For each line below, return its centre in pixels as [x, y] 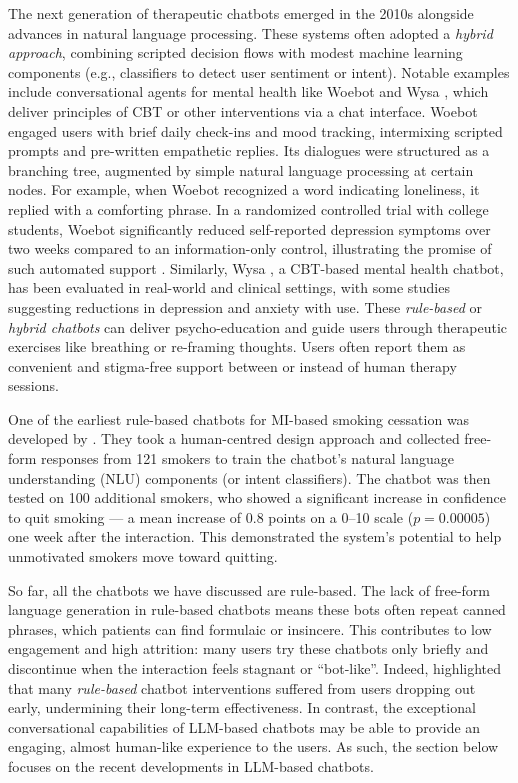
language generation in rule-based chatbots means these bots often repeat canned [257, 609]
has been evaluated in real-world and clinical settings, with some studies [229, 287]
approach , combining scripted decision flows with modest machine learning [235, 52]
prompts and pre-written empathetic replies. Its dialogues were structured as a [249, 150]
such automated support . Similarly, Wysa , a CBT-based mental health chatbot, [256, 267]
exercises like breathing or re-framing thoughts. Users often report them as [237, 346]
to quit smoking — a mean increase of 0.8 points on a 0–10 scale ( [211, 516]
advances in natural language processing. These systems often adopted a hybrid [250, 32]
